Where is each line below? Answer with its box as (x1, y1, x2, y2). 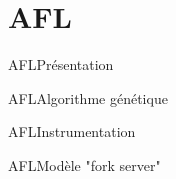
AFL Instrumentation (8, 121, 136, 142)
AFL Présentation (8, 54, 114, 75)
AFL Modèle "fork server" (8, 154, 161, 175)
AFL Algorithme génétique (8, 87, 168, 108)
